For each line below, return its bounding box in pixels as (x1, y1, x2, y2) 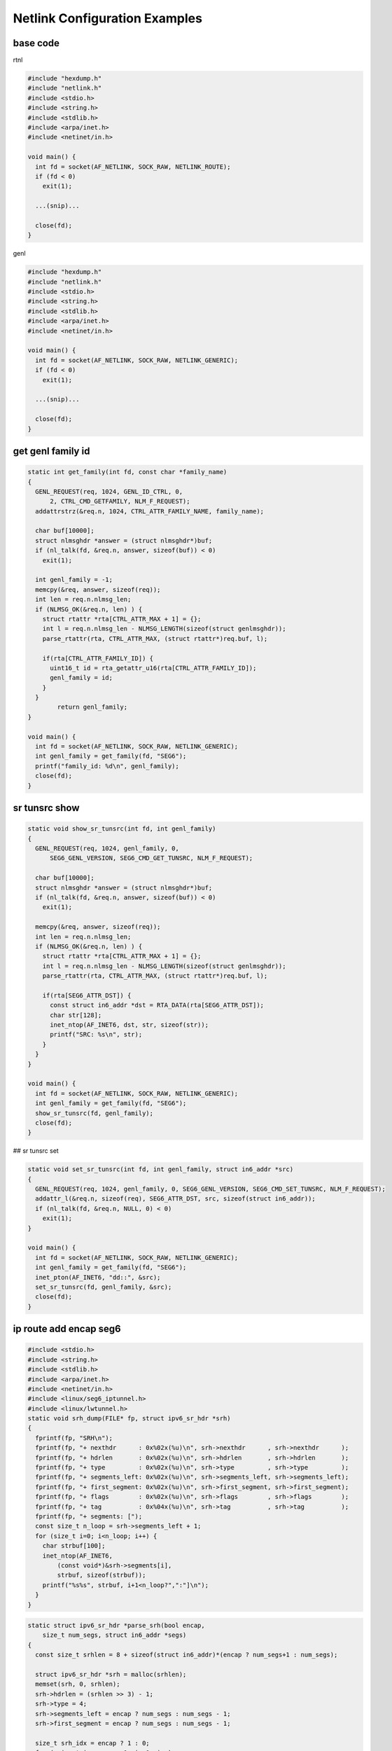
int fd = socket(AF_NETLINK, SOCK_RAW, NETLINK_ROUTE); (35, 162, 231, 171)
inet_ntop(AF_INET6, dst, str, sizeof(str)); (50, 1021, 209, 1029)
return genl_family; (57, 703, 128, 711)
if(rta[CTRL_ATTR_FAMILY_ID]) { (42, 654, 154, 662)
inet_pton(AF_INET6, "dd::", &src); (35, 1273, 161, 1281)
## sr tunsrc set (13, 1147, 59, 1155)
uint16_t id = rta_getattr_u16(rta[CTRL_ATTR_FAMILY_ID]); (50, 664, 257, 672)
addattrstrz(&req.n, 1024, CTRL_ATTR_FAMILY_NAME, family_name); (35, 507, 265, 515)
